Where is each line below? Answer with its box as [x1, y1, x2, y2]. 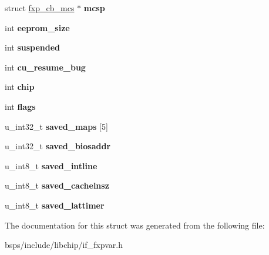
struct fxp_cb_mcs [5, 2, 75, 14]
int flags [5, 100, 36, 112]
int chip [5, 80, 35, 93]
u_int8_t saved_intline [5, 159, 97, 172]
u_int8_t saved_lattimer [5, 199, 105, 211]
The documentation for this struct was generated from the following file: [5, 219, 265, 231]
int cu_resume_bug [5, 61, 86, 73]
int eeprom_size [5, 21, 70, 33]
